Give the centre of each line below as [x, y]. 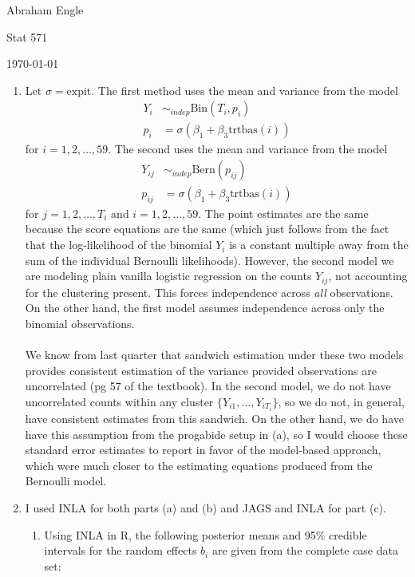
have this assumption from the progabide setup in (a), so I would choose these [216, 434]
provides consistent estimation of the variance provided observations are [201, 370]
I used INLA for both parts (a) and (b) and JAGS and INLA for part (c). [206, 507]
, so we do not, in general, [341, 401]
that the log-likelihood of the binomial [119, 245]
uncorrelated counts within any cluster [119, 401]
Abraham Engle [45, 10]
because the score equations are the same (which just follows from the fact [207, 229]
